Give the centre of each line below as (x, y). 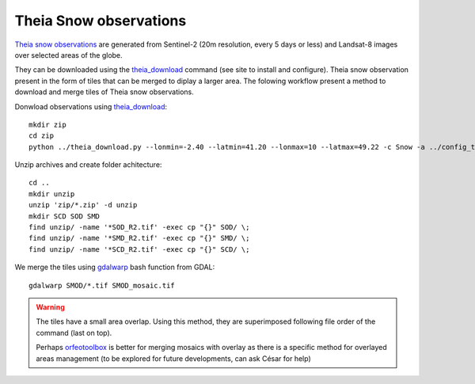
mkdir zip (47, 124)
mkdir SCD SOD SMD (65, 216)
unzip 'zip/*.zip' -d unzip (83, 205)
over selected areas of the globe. (68, 55)
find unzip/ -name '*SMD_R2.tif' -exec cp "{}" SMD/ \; (139, 238)
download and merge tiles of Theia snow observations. (104, 92)
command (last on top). (74, 333)
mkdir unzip (52, 194)
